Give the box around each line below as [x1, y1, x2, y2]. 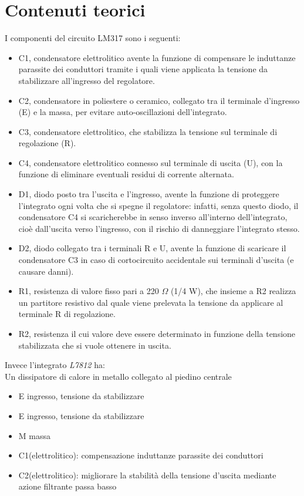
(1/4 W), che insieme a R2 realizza [170, 285, 296, 297]
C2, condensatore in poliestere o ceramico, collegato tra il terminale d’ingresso [18, 94, 300, 106]
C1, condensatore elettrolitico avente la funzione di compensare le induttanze [18, 51, 296, 63]
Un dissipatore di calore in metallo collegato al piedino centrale [5, 370, 232, 382]
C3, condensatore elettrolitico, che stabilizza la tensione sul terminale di [18, 125, 278, 137]
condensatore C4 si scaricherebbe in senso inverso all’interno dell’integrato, [18, 211, 288, 223]
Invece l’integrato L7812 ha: [5, 359, 105, 371]
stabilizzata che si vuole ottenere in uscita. [18, 339, 171, 351]
